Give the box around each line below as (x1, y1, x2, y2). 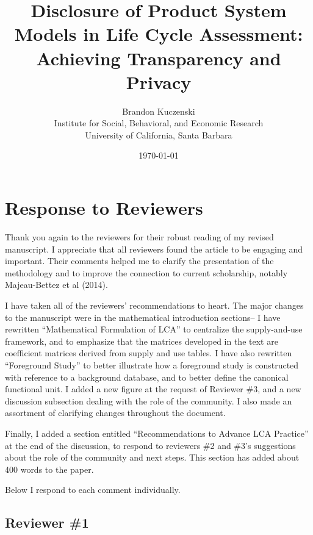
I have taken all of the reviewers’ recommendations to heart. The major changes (5, 298, 304, 311)
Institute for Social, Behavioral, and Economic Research (54, 117, 264, 129)
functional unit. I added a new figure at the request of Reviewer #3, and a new (5, 382, 301, 395)
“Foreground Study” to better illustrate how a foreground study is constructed (5, 358, 299, 371)
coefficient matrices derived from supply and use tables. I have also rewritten (5, 346, 292, 359)
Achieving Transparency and (36, 45, 281, 70)
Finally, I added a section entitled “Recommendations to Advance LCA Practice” (5, 426, 309, 439)
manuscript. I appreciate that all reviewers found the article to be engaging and (5, 242, 303, 255)
